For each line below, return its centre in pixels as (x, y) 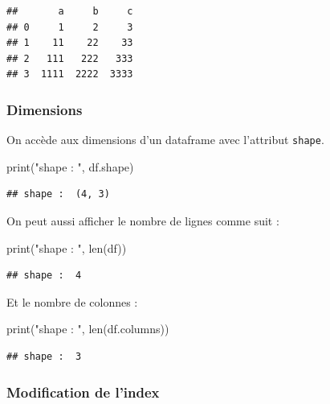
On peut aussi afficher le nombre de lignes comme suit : (143, 221)
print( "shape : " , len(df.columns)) (88, 329)
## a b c (70, 11)
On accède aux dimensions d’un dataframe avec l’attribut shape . (165, 140)
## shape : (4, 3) (58, 194)
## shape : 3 (44, 357)
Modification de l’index (83, 392)
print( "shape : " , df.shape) (70, 166)
